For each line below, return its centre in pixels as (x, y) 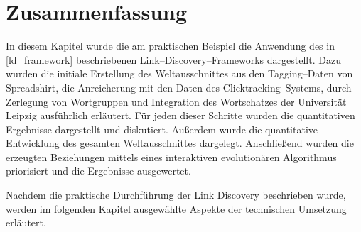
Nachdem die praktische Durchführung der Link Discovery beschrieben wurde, (176, 195)
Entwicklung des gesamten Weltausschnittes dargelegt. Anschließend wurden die (180, 143)
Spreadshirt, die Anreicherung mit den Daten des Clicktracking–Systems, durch (179, 87)
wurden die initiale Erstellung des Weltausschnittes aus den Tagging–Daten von (179, 73)
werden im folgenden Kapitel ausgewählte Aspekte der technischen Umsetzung (176, 208)
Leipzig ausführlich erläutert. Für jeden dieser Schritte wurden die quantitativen (180, 115)
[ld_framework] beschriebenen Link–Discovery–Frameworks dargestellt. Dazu (173, 59)
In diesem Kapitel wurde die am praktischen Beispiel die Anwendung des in (170, 46)
